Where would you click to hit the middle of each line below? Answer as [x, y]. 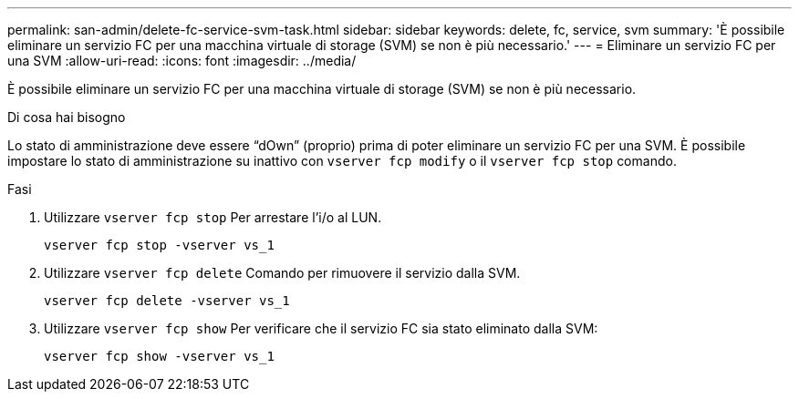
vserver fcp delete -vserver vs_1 [167, 301]
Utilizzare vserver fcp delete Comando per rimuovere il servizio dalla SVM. [282, 273]
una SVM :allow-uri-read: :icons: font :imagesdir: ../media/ [182, 61]
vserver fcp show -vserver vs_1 [159, 356]
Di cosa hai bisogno [67, 117]
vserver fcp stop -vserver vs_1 [159, 245]
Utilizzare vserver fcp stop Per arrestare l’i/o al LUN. [213, 217]
